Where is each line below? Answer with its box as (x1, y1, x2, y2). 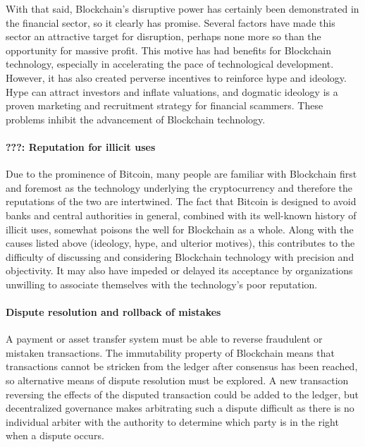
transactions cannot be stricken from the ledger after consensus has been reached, (6, 359, 358, 374)
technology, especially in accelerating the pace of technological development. (6, 56, 334, 71)
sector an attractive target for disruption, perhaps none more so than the (6, 29, 321, 44)
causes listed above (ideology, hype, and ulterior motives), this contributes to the (6, 235, 355, 250)
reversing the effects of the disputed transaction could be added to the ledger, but (6, 386, 359, 401)
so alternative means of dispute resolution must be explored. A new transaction (6, 373, 349, 388)
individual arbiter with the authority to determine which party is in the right (6, 414, 339, 429)
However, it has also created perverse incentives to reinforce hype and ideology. (6, 70, 347, 85)
